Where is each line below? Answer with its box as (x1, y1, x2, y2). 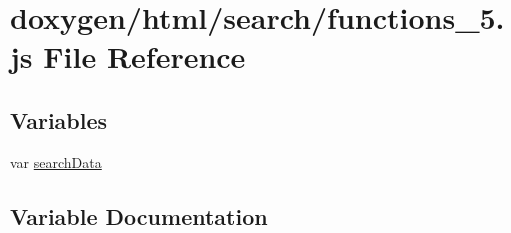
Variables (10, 104, 108, 135)
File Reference (43, 36, 246, 77)
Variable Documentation (10, 200, 268, 231)
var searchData (10, 151, 102, 172)
